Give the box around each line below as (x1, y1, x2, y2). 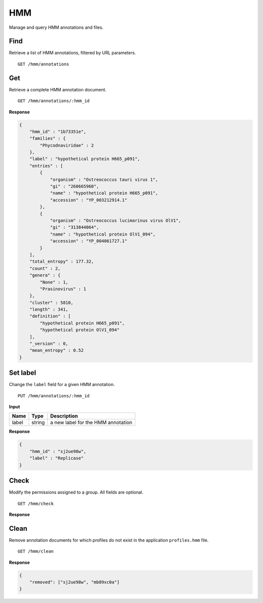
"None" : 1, (39, 279, 68, 285)
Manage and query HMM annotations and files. (9, 24, 104, 30)
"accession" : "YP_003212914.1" (50, 197, 128, 203)
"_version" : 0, (29, 341, 68, 346)
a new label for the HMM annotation (50, 419, 132, 426)
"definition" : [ (29, 313, 71, 319)
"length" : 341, (29, 307, 68, 312)
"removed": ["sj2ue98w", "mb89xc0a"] (29, 579, 120, 585)
